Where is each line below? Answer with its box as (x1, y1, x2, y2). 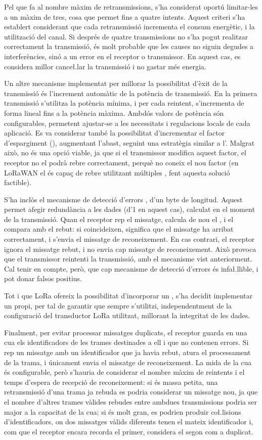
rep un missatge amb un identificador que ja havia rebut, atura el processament (4, 347, 251, 357)
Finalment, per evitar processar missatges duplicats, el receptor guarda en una (4, 327, 247, 337)
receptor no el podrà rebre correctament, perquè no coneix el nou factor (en (4, 157, 239, 167)
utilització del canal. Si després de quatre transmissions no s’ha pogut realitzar (4, 31, 248, 41)
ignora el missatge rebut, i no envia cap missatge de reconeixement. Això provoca (4, 243, 256, 254)
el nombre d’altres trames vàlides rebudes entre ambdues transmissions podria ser (4, 396, 257, 407)
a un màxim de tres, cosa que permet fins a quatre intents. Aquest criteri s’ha (4, 11, 245, 22)
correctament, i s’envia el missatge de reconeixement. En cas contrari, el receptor (4, 234, 255, 244)
